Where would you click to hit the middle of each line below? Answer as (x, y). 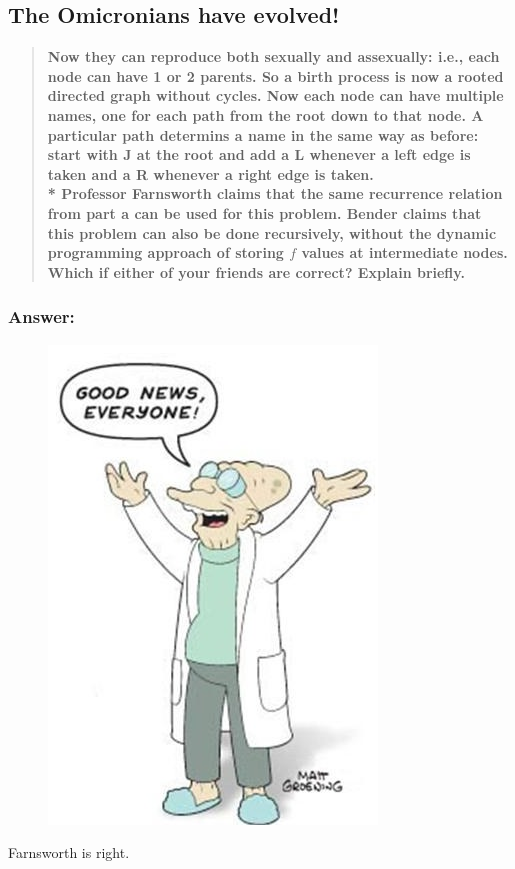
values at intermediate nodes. (404, 252)
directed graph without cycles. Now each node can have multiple (275, 95)
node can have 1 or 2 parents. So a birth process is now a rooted (275, 75)
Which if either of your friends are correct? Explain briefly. (256, 271)
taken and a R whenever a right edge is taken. (210, 173)
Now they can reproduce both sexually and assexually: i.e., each (273, 56)
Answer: (41, 316)
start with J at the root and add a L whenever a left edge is (259, 154)
